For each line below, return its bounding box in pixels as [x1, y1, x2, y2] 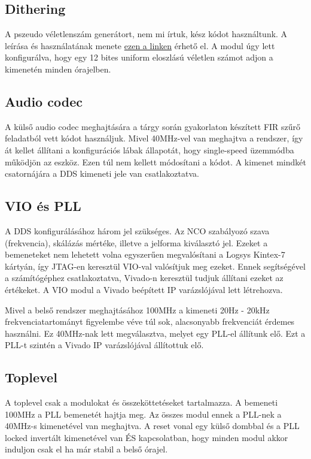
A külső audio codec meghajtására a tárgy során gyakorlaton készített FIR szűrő [5, 120, 301, 132]
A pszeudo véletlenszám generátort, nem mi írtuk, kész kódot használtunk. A [5, 28, 288, 40]
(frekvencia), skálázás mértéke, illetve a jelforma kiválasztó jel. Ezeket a [5, 236, 268, 249]
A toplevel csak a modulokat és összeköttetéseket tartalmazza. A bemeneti [5, 396, 278, 409]
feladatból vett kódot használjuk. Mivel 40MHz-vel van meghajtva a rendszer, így [5, 132, 303, 144]
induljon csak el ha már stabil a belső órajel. [5, 443, 168, 455]
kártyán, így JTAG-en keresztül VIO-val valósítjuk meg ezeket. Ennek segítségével [5, 259, 306, 272]
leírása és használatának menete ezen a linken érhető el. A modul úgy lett [5, 39, 275, 52]
